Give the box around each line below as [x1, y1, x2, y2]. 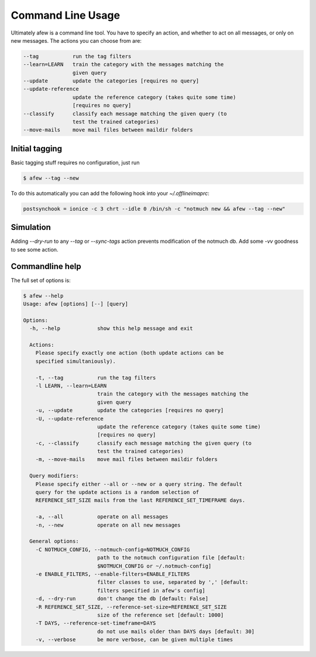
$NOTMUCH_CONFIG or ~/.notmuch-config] [97, 562, 212, 569]
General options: [29, 538, 79, 545]
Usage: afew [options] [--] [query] [23, 301, 129, 307]
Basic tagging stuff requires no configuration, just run [11, 159, 140, 166]
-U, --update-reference [35, 415, 104, 422]
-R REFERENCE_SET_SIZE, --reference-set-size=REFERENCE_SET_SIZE [35, 603, 227, 610]
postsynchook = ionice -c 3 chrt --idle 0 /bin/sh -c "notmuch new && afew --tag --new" [23, 205, 286, 212]
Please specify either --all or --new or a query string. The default [35, 480, 243, 487]
